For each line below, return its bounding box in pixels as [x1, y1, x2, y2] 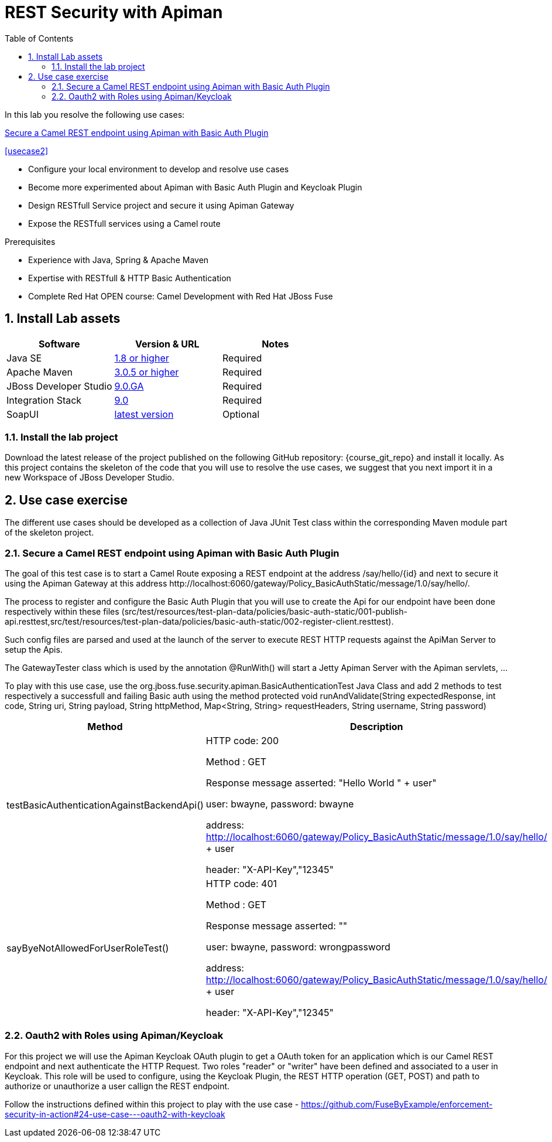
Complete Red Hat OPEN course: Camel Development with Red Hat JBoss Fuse [28, 291, 333, 301]
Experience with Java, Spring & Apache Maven [28, 254, 209, 265]
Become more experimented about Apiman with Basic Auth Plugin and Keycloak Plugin [28, 182, 362, 192]
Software [38, 338, 80, 350]
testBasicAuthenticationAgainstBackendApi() [6, 799, 204, 811]
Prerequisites [5, 236, 56, 247]
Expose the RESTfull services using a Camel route [28, 218, 221, 229]
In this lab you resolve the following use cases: [5, 109, 185, 120]
